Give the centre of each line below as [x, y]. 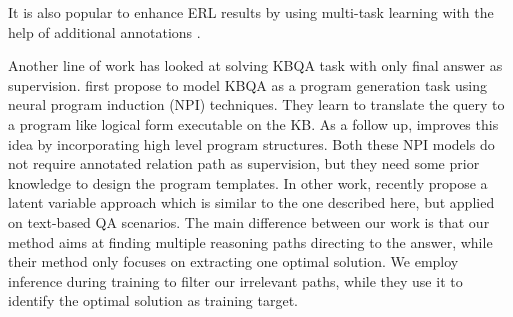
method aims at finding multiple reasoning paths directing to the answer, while [250, 241]
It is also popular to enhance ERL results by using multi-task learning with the [251, 12]
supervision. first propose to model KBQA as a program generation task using [247, 84]
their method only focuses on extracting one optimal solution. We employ [233, 261]
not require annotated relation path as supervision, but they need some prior [244, 163]
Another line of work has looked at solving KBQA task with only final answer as [255, 65]
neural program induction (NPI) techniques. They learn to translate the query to [256, 104]
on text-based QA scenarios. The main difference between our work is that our [249, 221]
